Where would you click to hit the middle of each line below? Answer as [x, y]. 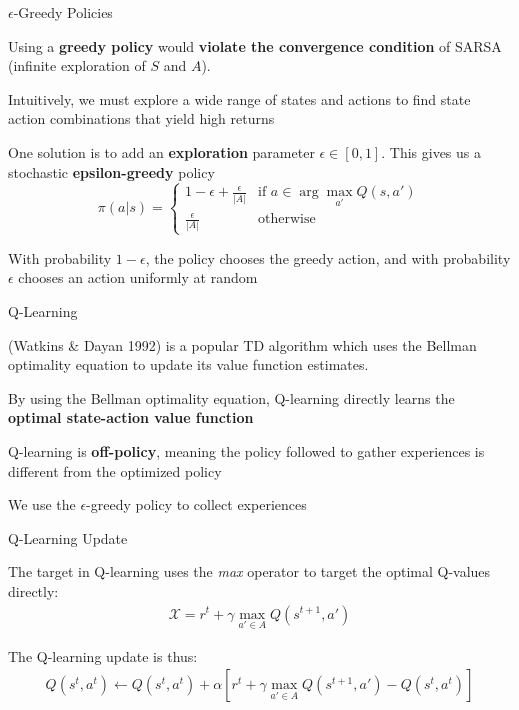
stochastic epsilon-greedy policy [111, 171]
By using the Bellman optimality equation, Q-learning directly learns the [231, 397]
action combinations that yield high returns [141, 118]
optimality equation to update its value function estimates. [188, 364]
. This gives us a [431, 151]
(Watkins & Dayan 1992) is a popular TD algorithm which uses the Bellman [242, 344]
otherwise [287, 219]
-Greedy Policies [63, 12]
